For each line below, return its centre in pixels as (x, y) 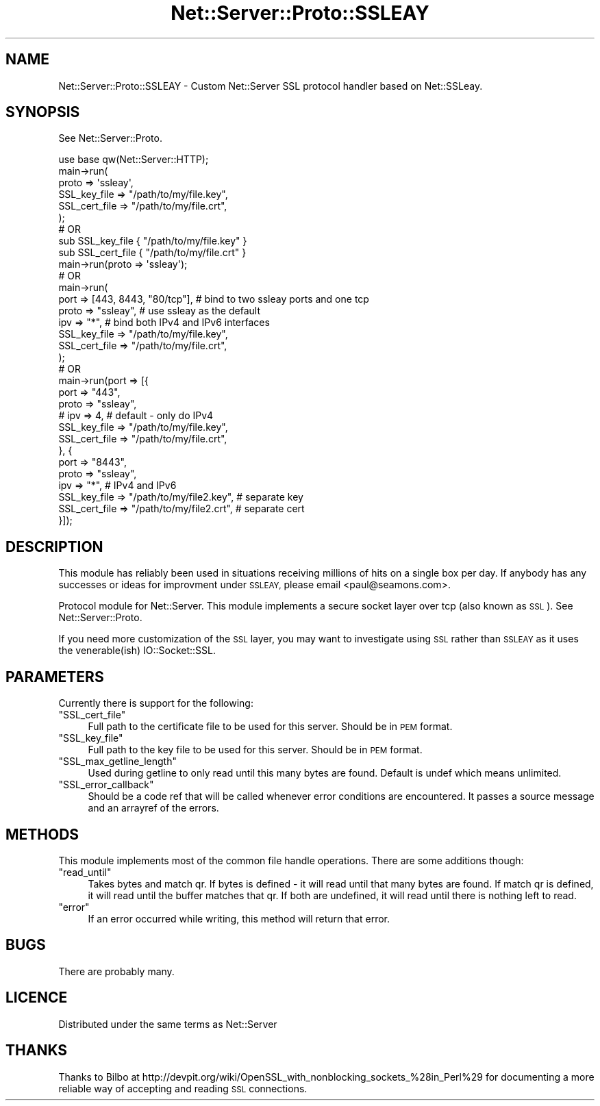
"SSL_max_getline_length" (117, 762)
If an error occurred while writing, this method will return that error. (239, 918)
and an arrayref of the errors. (153, 808)
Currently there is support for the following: (156, 703)
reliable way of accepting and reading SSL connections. (183, 1088)
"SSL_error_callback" (106, 785)
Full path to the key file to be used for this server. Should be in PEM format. (255, 750)
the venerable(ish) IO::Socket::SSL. (137, 651)
